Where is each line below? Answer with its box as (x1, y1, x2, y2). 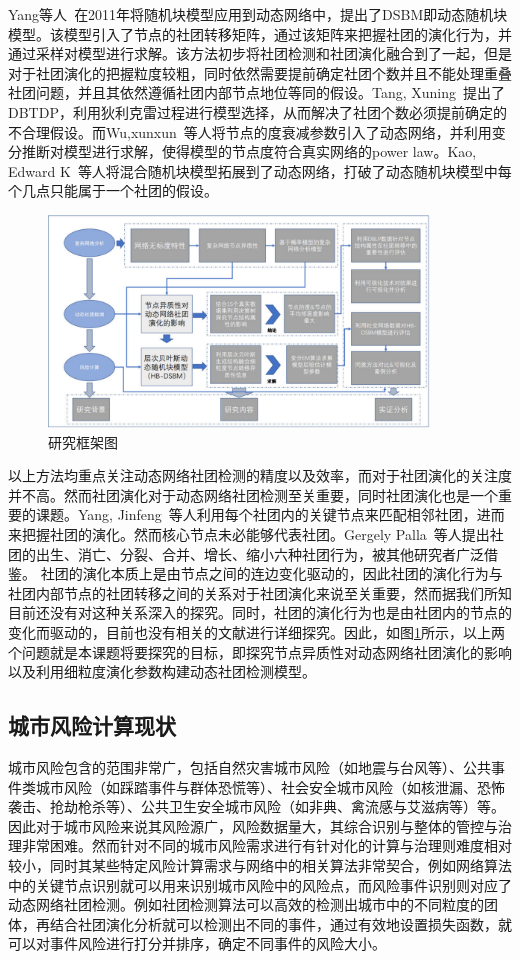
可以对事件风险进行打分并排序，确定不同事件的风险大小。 (8, 933, 386, 954)
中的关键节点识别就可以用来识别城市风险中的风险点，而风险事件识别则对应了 (8, 874, 512, 895)
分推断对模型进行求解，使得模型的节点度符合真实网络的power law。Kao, (8, 141, 477, 162)
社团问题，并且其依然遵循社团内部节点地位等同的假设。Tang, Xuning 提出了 (8, 82, 506, 103)
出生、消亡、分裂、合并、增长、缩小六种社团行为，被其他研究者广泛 (35, 543, 484, 564)
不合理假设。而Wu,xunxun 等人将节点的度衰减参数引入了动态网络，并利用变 (8, 121, 506, 142)
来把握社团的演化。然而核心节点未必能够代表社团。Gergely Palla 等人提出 (8, 524, 490, 545)
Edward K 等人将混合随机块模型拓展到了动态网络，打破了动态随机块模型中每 (8, 160, 512, 181)
